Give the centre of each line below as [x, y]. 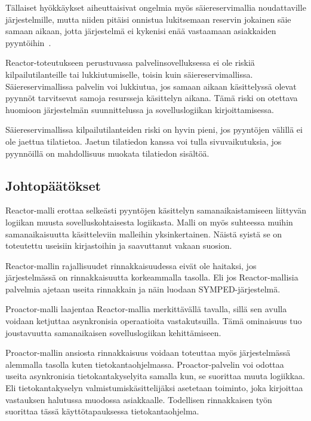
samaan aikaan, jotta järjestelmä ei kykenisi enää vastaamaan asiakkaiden [141, 31]
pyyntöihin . [28, 42]
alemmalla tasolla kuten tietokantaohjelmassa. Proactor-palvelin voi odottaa [145, 364]
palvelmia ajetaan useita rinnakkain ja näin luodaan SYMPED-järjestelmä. [143, 289]
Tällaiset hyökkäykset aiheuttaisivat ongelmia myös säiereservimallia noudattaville [156, 7]
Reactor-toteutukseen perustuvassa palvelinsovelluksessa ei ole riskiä [130, 62]
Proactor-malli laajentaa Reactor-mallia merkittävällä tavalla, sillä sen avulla [146, 309]
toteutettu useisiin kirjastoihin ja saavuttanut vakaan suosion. [119, 245]
